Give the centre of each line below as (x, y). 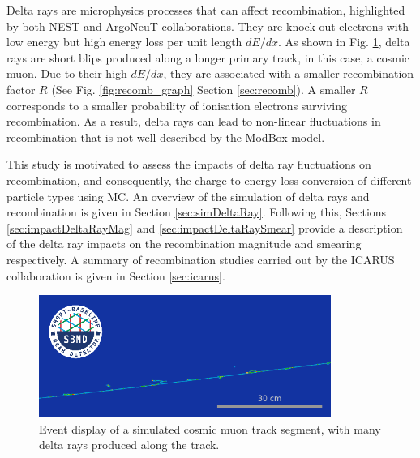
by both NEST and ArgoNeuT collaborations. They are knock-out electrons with (208, 26)
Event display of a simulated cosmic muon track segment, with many (210, 428)
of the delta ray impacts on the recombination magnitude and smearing (184, 244)
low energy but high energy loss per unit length (124, 42)
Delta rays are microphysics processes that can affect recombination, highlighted (206, 10)
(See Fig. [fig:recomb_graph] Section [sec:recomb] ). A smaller (204, 89)
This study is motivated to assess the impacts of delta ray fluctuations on (189, 164)
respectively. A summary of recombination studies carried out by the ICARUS (201, 259)
